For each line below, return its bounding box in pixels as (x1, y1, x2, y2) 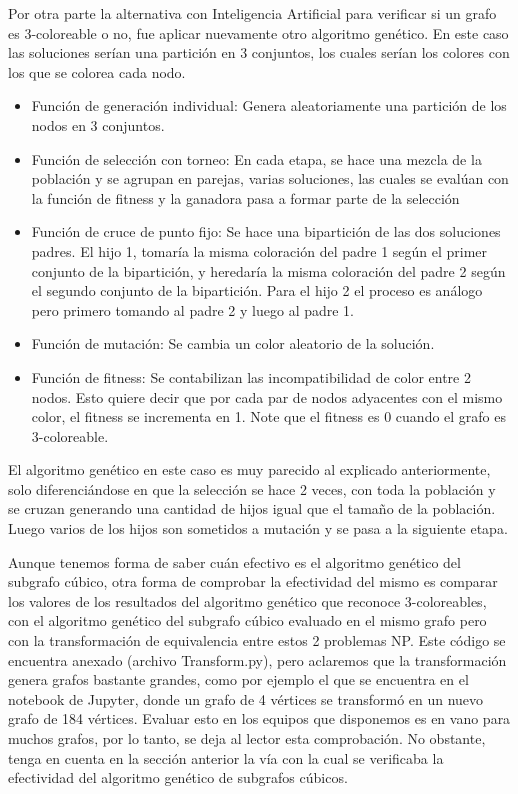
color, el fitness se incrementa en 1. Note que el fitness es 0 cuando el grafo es (31, 406, 507, 427)
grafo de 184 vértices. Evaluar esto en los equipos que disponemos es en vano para (8, 708, 511, 729)
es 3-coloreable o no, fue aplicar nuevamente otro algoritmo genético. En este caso (8, 22, 509, 43)
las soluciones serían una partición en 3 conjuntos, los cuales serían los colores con (8, 42, 510, 63)
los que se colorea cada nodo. (8, 61, 186, 82)
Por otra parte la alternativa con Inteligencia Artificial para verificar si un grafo (8, 3, 497, 23)
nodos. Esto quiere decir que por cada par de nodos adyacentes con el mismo (31, 386, 503, 407)
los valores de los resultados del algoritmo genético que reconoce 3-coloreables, (8, 590, 487, 611)
